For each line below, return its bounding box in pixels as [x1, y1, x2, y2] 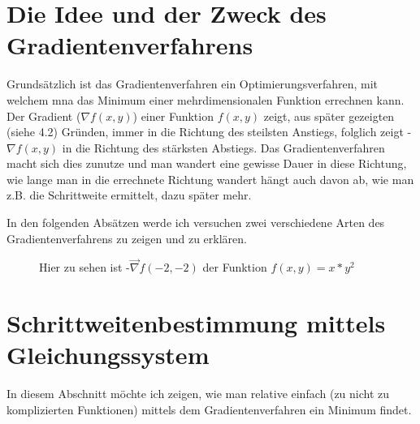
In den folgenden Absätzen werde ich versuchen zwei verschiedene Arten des [6, 214, 385, 231]
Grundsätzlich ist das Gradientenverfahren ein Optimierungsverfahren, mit [6, 75, 379, 92]
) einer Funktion [132, 107, 214, 124]
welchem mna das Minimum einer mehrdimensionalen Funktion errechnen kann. [6, 91, 405, 108]
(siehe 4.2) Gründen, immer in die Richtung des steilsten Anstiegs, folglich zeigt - [6, 123, 412, 140]
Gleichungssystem [6, 338, 210, 371]
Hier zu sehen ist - [39, 259, 130, 276]
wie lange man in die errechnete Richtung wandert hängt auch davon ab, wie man [6, 170, 414, 187]
